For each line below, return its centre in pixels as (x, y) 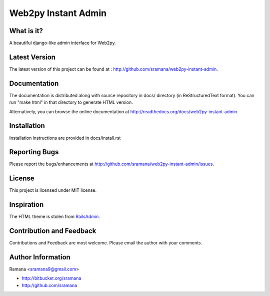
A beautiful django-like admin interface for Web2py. (62, 43)
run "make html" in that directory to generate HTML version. (71, 102)
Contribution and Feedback (53, 231)
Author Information (40, 257)
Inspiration (26, 205)
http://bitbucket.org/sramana (51, 278)
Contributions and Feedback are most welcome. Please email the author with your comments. (106, 243)
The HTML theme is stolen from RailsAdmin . (54, 217)
